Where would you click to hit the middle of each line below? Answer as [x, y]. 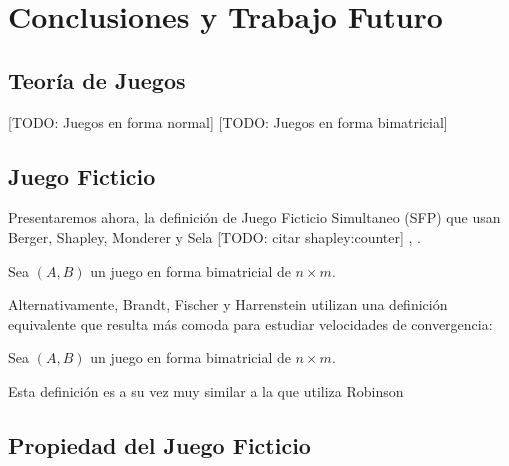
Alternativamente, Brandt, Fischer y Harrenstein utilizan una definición [228, 304]
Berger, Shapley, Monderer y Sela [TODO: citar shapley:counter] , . [214, 236]
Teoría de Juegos [97, 79]
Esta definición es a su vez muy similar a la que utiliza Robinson [206, 390]
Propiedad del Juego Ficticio [159, 444]
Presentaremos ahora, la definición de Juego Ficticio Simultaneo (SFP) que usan [254, 217]
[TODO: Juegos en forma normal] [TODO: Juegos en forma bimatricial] [228, 121]
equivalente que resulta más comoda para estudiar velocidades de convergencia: [250, 323]
